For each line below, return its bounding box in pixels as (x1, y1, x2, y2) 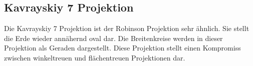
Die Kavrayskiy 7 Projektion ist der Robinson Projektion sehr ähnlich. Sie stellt (4, 23, 249, 33)
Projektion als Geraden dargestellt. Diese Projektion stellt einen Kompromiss (4, 42, 241, 53)
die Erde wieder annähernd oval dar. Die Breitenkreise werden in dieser (4, 32, 223, 43)
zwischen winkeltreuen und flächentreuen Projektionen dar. (4, 52, 185, 62)
